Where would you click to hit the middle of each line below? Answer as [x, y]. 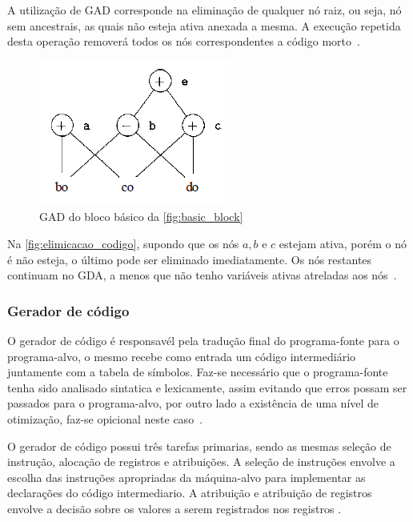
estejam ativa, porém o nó [343, 243]
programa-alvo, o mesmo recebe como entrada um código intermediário [182, 356]
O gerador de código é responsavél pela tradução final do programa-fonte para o [203, 340]
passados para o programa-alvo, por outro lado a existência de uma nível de [193, 403]
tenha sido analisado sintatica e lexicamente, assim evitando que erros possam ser [207, 387]
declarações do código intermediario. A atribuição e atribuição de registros [190, 493]
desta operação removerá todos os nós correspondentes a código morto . [184, 41]
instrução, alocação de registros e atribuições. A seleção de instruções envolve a [201, 462]
